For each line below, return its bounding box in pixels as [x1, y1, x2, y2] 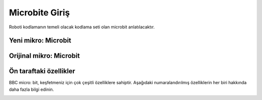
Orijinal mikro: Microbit [9, 52, 80, 60]
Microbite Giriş [9, 7, 70, 18]
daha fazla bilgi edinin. [9, 87, 54, 92]
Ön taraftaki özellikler [9, 67, 75, 75]
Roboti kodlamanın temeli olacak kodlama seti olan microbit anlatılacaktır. [9, 24, 155, 30]
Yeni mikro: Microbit [9, 37, 71, 45]
